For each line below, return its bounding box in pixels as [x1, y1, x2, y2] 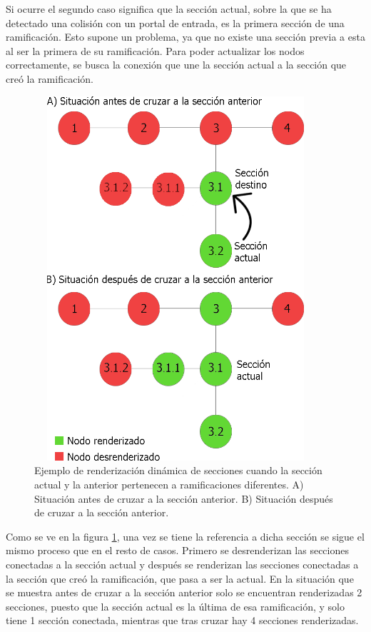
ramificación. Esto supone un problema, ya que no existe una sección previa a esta [6, 29, 365, 44]
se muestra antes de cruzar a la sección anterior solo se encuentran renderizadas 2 [6, 585, 362, 600]
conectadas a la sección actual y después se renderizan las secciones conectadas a [6, 556, 359, 571]
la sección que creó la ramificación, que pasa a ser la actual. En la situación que [6, 571, 354, 586]
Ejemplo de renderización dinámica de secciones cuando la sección [34, 463, 322, 478]
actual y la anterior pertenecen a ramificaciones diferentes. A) [34, 476, 304, 491]
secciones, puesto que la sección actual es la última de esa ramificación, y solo [6, 598, 345, 613]
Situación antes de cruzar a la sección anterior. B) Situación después [34, 491, 333, 506]
